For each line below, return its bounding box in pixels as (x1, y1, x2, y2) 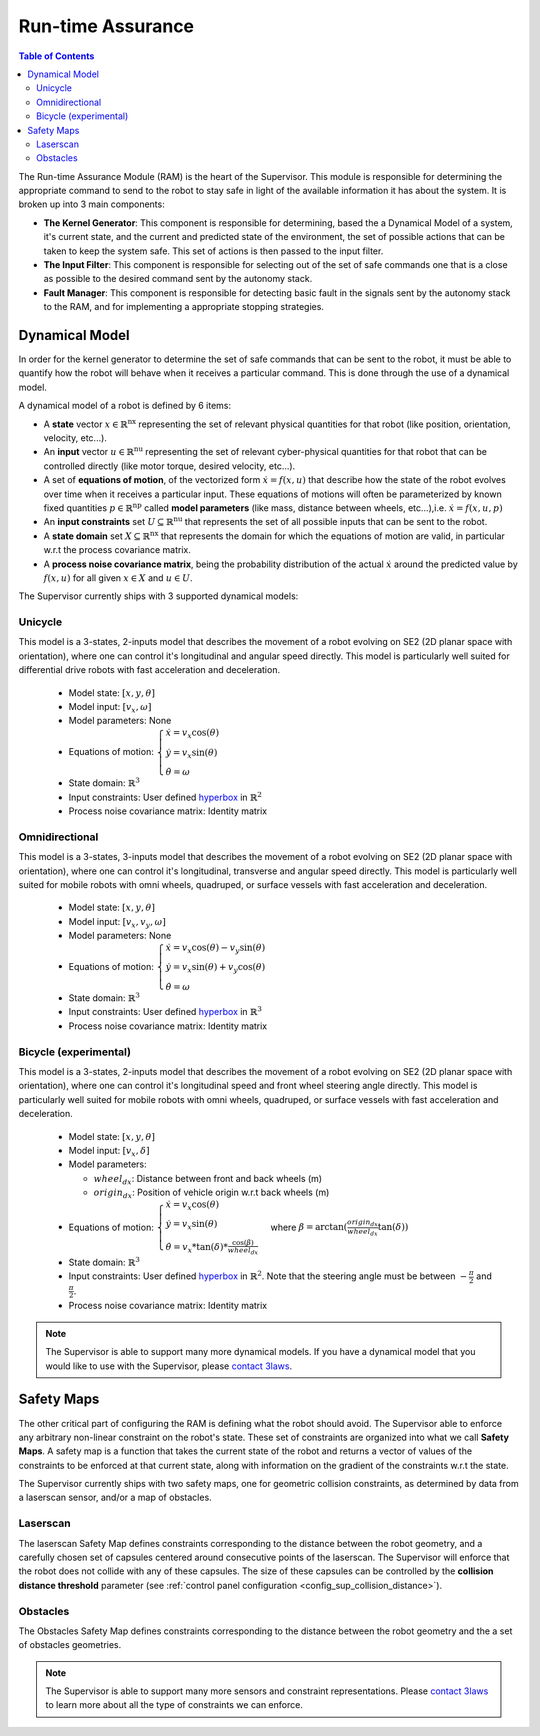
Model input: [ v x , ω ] (68, 701, 152, 715)
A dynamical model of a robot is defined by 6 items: (18, 400, 232, 412)
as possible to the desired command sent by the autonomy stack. (43, 273, 313, 285)
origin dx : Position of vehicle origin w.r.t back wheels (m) (93, 1186, 330, 1200)
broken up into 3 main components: (18, 198, 165, 210)
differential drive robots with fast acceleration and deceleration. (18, 664, 280, 676)
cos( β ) (231, 1238, 254, 1248)
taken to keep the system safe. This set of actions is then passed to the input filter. (43, 245, 384, 257)
